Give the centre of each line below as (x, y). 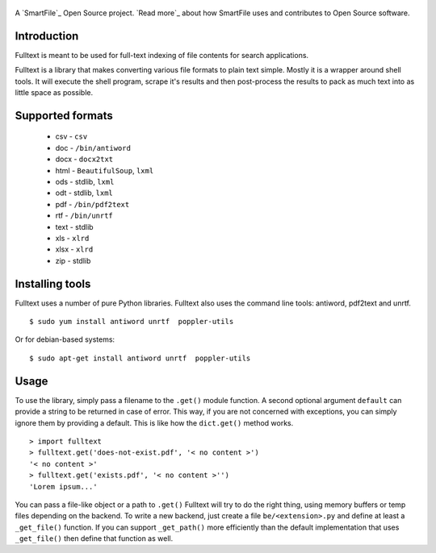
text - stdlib (74, 227)
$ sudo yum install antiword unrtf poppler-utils (132, 322)
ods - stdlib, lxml (85, 182)
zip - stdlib (73, 260)
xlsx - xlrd (74, 249)
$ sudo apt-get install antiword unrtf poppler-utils (140, 358)
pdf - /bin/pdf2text (92, 204)
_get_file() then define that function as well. (94, 538)
